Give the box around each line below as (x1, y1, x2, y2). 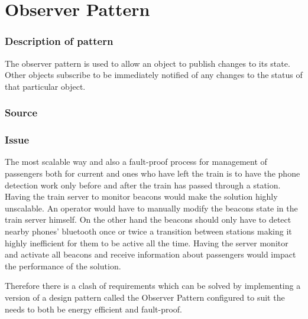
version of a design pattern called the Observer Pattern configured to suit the (5, 291, 285, 303)
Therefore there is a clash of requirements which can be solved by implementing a (5, 279, 301, 292)
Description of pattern (5, 34, 114, 48)
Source (5, 105, 38, 120)
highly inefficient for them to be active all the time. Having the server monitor (5, 236, 288, 249)
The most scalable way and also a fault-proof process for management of (5, 155, 267, 168)
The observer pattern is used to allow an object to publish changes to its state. (5, 57, 290, 69)
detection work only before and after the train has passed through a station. (5, 178, 281, 191)
